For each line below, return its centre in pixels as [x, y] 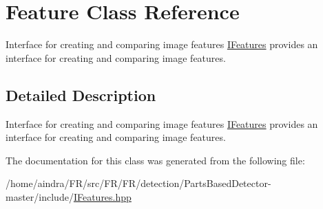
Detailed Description [81, 95]
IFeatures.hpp [102, 196]
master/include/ [40, 196]
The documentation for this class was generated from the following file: [155, 160]
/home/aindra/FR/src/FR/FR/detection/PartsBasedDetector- [138, 183]
